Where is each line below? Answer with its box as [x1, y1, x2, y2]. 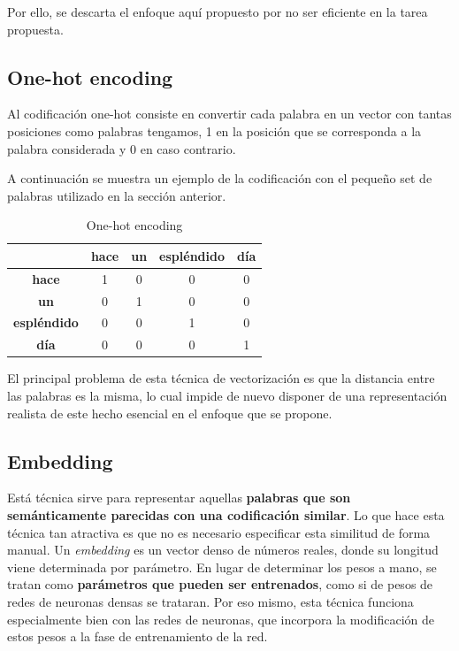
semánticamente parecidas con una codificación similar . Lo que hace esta [7, 506, 445, 524]
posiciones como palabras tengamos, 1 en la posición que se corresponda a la [7, 121, 422, 140]
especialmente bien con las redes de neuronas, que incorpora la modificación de [7, 609, 435, 628]
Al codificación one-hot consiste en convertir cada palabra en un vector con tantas [7, 104, 452, 123]
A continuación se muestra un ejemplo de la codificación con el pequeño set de [7, 169, 432, 188]
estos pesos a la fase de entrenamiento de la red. [7, 627, 268, 646]
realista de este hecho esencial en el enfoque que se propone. [7, 403, 333, 422]
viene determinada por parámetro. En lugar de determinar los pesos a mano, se [7, 557, 437, 576]
